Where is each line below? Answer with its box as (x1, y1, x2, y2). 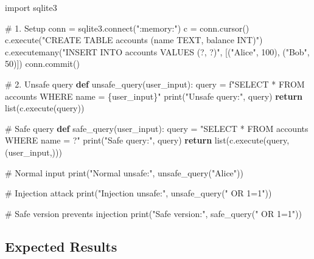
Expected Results (5, 237, 117, 255)
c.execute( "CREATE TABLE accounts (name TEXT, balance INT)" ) (5, 33, 263, 46)
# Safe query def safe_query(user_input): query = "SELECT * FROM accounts (5, 122, 309, 134)
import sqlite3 (5, 1, 57, 13)
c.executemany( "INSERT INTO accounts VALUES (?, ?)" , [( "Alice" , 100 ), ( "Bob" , (5, 45, 310, 58)
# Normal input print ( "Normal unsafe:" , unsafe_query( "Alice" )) (5, 166, 243, 179)
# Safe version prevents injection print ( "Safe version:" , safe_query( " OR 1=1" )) (5, 207, 302, 219)
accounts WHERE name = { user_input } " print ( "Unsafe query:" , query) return (5, 89, 303, 102)
